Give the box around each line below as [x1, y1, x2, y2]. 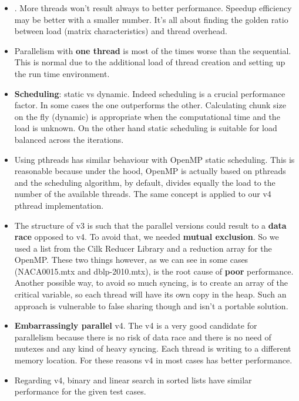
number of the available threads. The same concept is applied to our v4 [14, 188, 271, 200]
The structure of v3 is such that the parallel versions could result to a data [14, 219, 287, 231]
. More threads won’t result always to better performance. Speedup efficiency [14, 2, 292, 14]
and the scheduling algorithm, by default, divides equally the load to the [14, 176, 276, 188]
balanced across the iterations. [14, 133, 124, 145]
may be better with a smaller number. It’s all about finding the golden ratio [14, 13, 288, 25]
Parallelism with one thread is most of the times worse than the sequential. [14, 44, 291, 56]
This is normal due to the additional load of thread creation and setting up [14, 56, 285, 68]
